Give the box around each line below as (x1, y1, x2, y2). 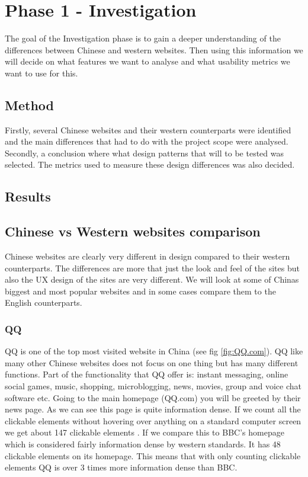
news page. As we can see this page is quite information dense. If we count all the (5, 403, 301, 415)
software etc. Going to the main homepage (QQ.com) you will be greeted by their (5, 391, 301, 404)
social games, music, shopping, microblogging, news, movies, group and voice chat (5, 380, 302, 392)
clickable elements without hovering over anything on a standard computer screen (5, 414, 301, 427)
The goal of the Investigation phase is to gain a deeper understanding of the (5, 32, 281, 44)
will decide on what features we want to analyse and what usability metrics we (5, 55, 290, 68)
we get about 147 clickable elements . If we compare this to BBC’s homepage (5, 426, 284, 438)
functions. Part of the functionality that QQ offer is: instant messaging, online (5, 368, 288, 380)
